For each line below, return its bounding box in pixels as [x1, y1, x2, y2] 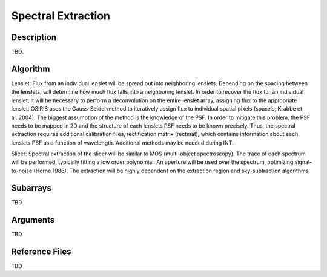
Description [11, 32, 57, 42]
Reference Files [11, 246, 71, 256]
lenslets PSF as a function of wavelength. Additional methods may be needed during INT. [11, 139, 234, 146]
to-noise [11, 167, 33, 174]
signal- [294, 158, 312, 166]
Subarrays [11, 183, 51, 193]
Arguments [11, 215, 55, 225]
